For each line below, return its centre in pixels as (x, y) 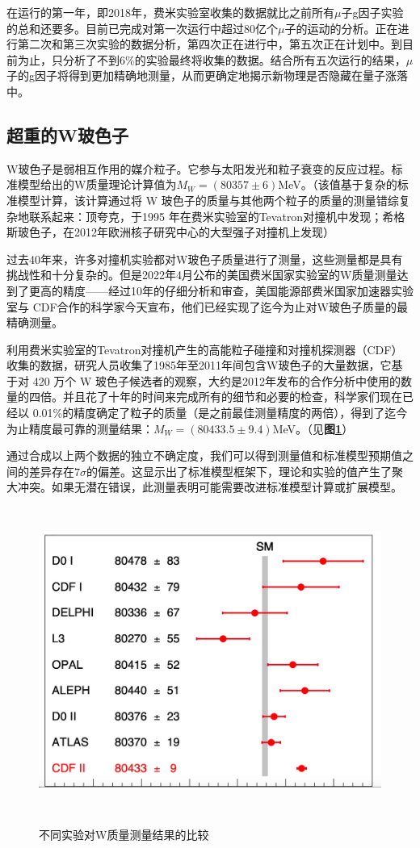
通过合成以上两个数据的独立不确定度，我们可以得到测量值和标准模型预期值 (204, 455)
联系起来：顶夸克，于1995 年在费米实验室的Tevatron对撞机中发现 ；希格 (217, 216)
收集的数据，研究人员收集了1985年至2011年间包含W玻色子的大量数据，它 (199, 365)
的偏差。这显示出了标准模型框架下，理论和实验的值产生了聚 (245, 471)
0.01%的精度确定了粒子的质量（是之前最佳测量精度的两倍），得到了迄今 (220, 413)
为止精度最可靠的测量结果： (80, 428)
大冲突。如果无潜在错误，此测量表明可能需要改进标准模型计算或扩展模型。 (204, 487)
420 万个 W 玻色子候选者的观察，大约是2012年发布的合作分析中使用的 (217, 380)
